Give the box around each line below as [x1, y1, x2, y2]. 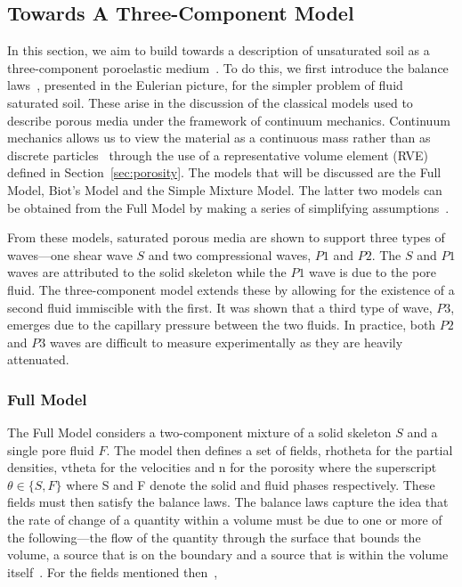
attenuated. [7, 350, 69, 369]
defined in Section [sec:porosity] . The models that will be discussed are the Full [7, 163, 442, 182]
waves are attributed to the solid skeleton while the [7, 263, 287, 281]
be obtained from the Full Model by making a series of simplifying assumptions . [7, 198, 450, 216]
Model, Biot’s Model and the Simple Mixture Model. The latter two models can [7, 180, 442, 199]
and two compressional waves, [148, 245, 312, 264]
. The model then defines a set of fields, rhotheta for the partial [106, 440, 453, 459]
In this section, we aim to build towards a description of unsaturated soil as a [7, 41, 430, 60]
